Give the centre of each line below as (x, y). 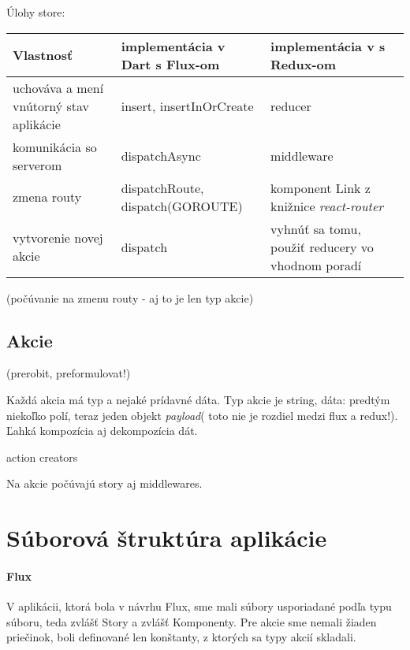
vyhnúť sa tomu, (316, 228)
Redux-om (304, 64)
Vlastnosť (43, 55)
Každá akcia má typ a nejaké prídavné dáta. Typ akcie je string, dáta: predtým (198, 399)
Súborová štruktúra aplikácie (167, 538)
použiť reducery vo (322, 247)
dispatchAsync (161, 156)
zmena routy (47, 197)
